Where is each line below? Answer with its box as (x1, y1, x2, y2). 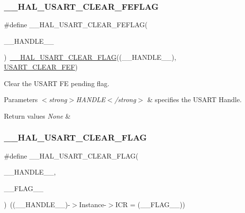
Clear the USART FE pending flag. (4, 78, 110, 88)
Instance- (79, 199, 107, 210)
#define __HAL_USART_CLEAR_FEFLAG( (4, 19, 148, 30)
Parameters (4, 94, 38, 105)
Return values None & (4, 110, 71, 121)
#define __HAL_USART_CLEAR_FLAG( (4, 150, 139, 160)
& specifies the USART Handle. (147, 94, 242, 105)
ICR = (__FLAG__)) (115, 199, 185, 210)
